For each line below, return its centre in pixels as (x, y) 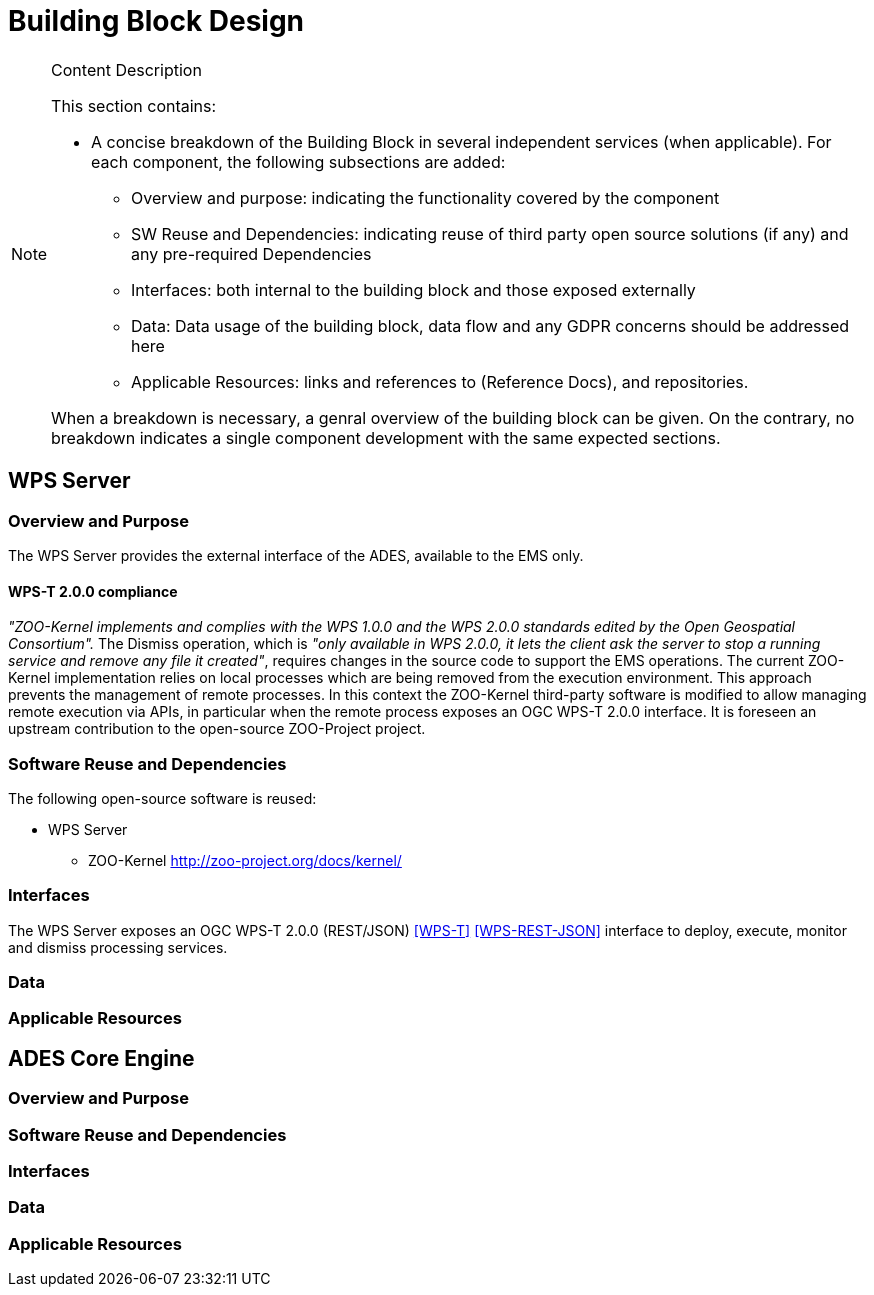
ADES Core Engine (101, 1058)
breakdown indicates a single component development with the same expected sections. (386, 437)
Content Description (126, 69)
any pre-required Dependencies (251, 253)
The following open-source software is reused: (162, 798)
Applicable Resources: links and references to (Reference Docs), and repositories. (440, 381)
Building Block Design (156, 21)
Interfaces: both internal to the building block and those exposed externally (413, 289)
